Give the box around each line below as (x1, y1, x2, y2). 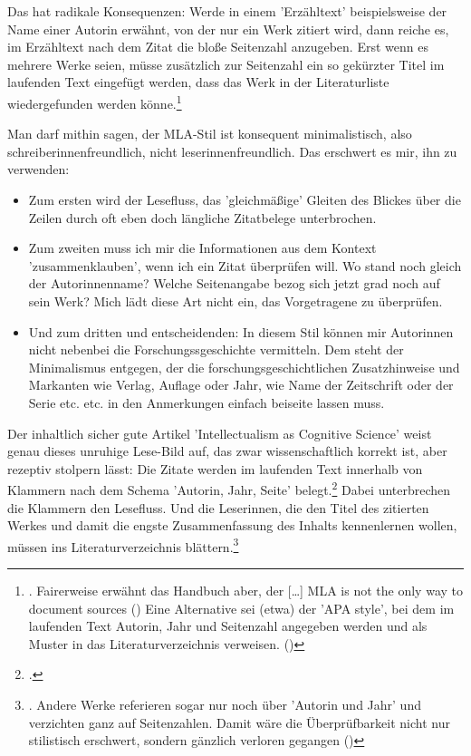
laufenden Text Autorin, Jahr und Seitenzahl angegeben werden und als (28, 616, 428, 635)
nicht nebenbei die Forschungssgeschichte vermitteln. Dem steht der (28, 340, 404, 359)
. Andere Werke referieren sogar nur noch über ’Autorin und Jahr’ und (28, 694, 421, 713)
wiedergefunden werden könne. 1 (7, 91, 182, 112)
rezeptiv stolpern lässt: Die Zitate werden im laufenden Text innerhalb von (7, 459, 423, 478)
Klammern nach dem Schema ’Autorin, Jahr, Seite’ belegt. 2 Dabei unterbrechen (7, 478, 451, 499)
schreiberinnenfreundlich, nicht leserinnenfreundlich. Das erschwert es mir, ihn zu (7, 141, 457, 160)
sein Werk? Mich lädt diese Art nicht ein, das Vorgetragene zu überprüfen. (28, 291, 443, 310)
